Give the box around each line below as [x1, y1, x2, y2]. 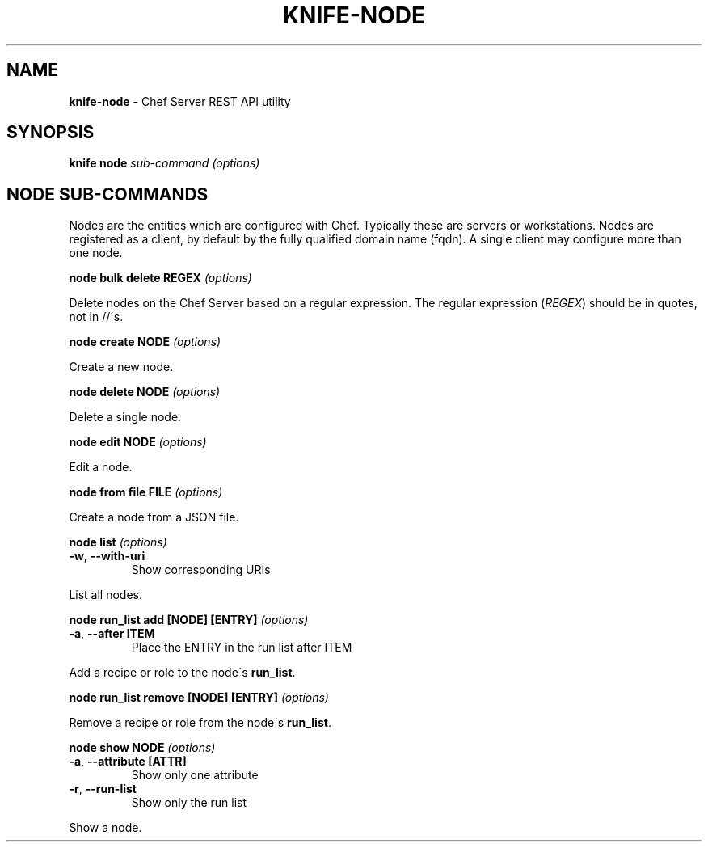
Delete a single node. [69, 410, 182, 424]
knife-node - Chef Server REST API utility [69, 94, 291, 108]
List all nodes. [69, 588, 143, 602]
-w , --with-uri [69, 549, 145, 563]
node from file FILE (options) [69, 485, 223, 500]
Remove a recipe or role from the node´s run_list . [69, 715, 331, 730]
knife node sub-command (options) [69, 156, 260, 171]
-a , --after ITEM [69, 627, 155, 641]
